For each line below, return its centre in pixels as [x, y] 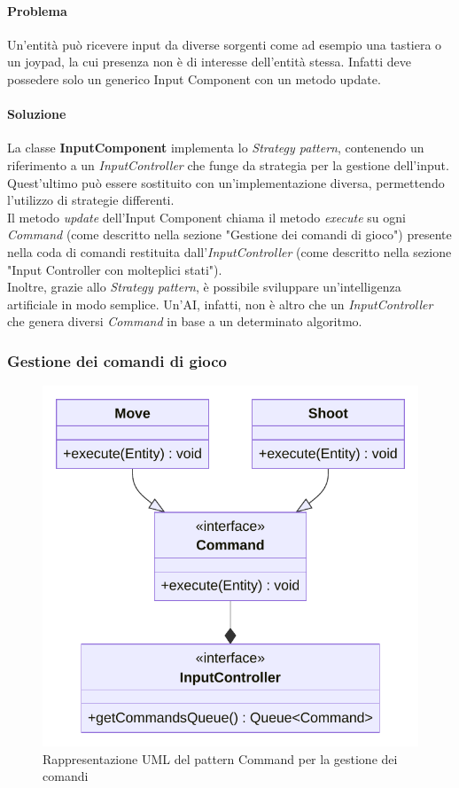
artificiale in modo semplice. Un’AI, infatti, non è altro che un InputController [220, 304]
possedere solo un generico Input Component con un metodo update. [194, 78]
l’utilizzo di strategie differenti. [91, 200]
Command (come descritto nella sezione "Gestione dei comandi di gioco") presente [229, 234]
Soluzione [37, 114]
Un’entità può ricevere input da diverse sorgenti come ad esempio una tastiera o [225, 44]
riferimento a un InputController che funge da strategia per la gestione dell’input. [228, 164]
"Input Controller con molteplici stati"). [115, 269]
